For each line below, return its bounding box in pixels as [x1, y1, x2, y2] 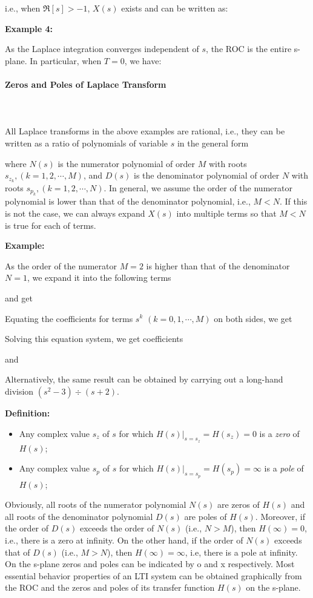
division [5, 384, 34, 397]
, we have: [124, 54, 162, 67]
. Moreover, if [255, 510, 305, 522]
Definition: [5, 406, 50, 419]
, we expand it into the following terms [27, 271, 171, 284]
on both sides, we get [214, 312, 292, 324]
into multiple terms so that [176, 207, 277, 219]
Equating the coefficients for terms [5, 312, 133, 324]
